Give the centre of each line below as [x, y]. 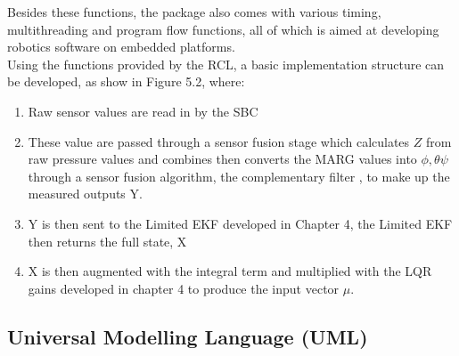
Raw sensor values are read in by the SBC [143, 111]
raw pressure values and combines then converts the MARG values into [222, 159]
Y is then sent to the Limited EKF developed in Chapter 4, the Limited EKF [240, 223]
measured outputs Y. [85, 194]
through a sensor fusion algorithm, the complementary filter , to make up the [239, 176]
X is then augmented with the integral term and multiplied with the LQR [230, 271]
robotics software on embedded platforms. [121, 47]
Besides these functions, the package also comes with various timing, [194, 12]
